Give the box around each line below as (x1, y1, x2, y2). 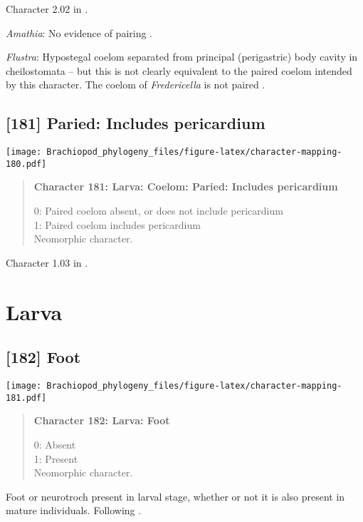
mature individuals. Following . (6, 503, 142, 518)
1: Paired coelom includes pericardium (33, 217, 201, 232)
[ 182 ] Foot (6, 346, 81, 368)
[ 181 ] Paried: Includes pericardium (6, 112, 265, 134)
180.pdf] (6, 158, 47, 169)
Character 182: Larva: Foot (33, 413, 170, 428)
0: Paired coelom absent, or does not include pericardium (33, 203, 283, 218)
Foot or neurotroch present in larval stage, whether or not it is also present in (6, 488, 345, 503)
